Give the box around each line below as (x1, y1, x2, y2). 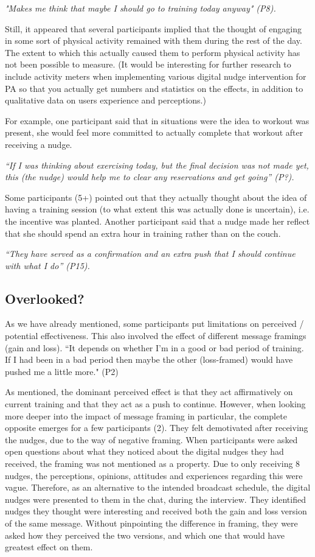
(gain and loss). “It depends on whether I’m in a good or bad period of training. (5, 341, 304, 354)
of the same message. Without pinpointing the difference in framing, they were (5, 516, 298, 529)
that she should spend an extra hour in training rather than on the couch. (5, 226, 281, 239)
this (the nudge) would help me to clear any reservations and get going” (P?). (5, 170, 294, 183)
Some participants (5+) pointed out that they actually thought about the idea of (5, 191, 307, 203)
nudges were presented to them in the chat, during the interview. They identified (5, 492, 306, 505)
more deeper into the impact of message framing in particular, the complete (5, 409, 287, 422)
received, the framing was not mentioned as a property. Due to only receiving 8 (5, 457, 300, 470)
